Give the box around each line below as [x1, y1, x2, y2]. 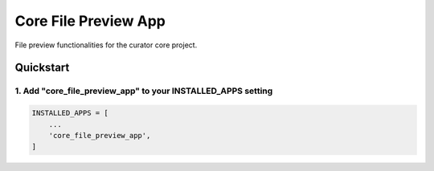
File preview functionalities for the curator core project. [14, 40, 198, 50]
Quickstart [14, 61, 70, 75]
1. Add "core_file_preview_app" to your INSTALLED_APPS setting [14, 85, 273, 96]
